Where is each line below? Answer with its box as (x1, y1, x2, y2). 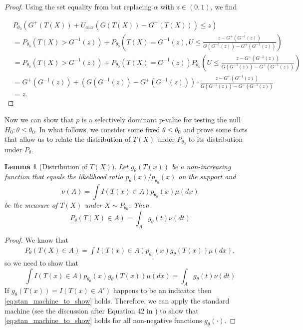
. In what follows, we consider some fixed (35, 124, 160, 134)
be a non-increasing (172, 161, 231, 171)
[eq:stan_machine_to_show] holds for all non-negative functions (4, 315, 202, 326)
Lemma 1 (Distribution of (4, 161, 87, 171)
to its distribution (188, 134, 243, 144)
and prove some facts (183, 124, 248, 134)
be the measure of (4, 199, 58, 210)
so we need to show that (4, 258, 78, 268)
